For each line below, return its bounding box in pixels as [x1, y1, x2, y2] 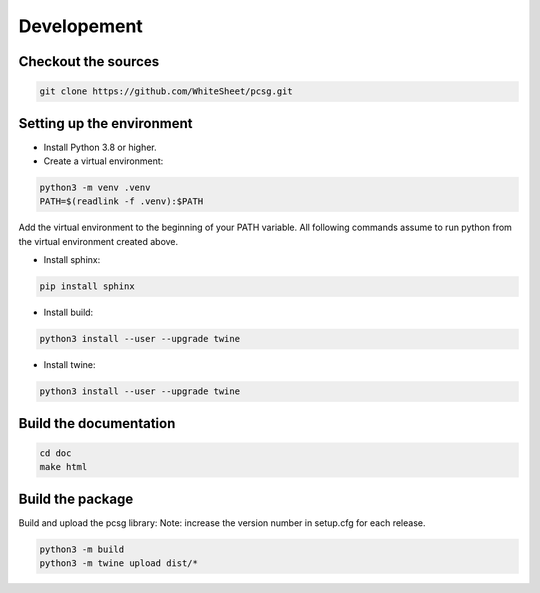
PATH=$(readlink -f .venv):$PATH [39, 196, 204, 207]
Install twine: [43, 359, 96, 371]
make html [39, 461, 88, 473]
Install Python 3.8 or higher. [43, 141, 157, 153]
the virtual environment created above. [18, 235, 179, 247]
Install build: [43, 306, 94, 319]
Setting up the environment [18, 115, 193, 132]
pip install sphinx [39, 281, 135, 292]
